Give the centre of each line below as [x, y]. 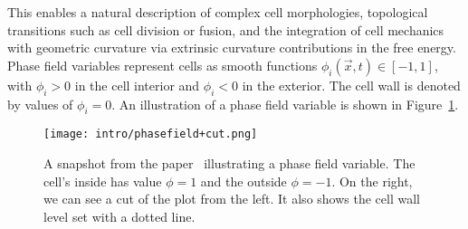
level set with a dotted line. [119, 216]
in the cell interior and [137, 85]
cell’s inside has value [103, 181]
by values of [40, 104]
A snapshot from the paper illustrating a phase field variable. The [229, 163]
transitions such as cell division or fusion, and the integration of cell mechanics [226, 29]
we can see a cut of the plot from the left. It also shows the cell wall [232, 199]
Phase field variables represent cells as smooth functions [162, 65]
